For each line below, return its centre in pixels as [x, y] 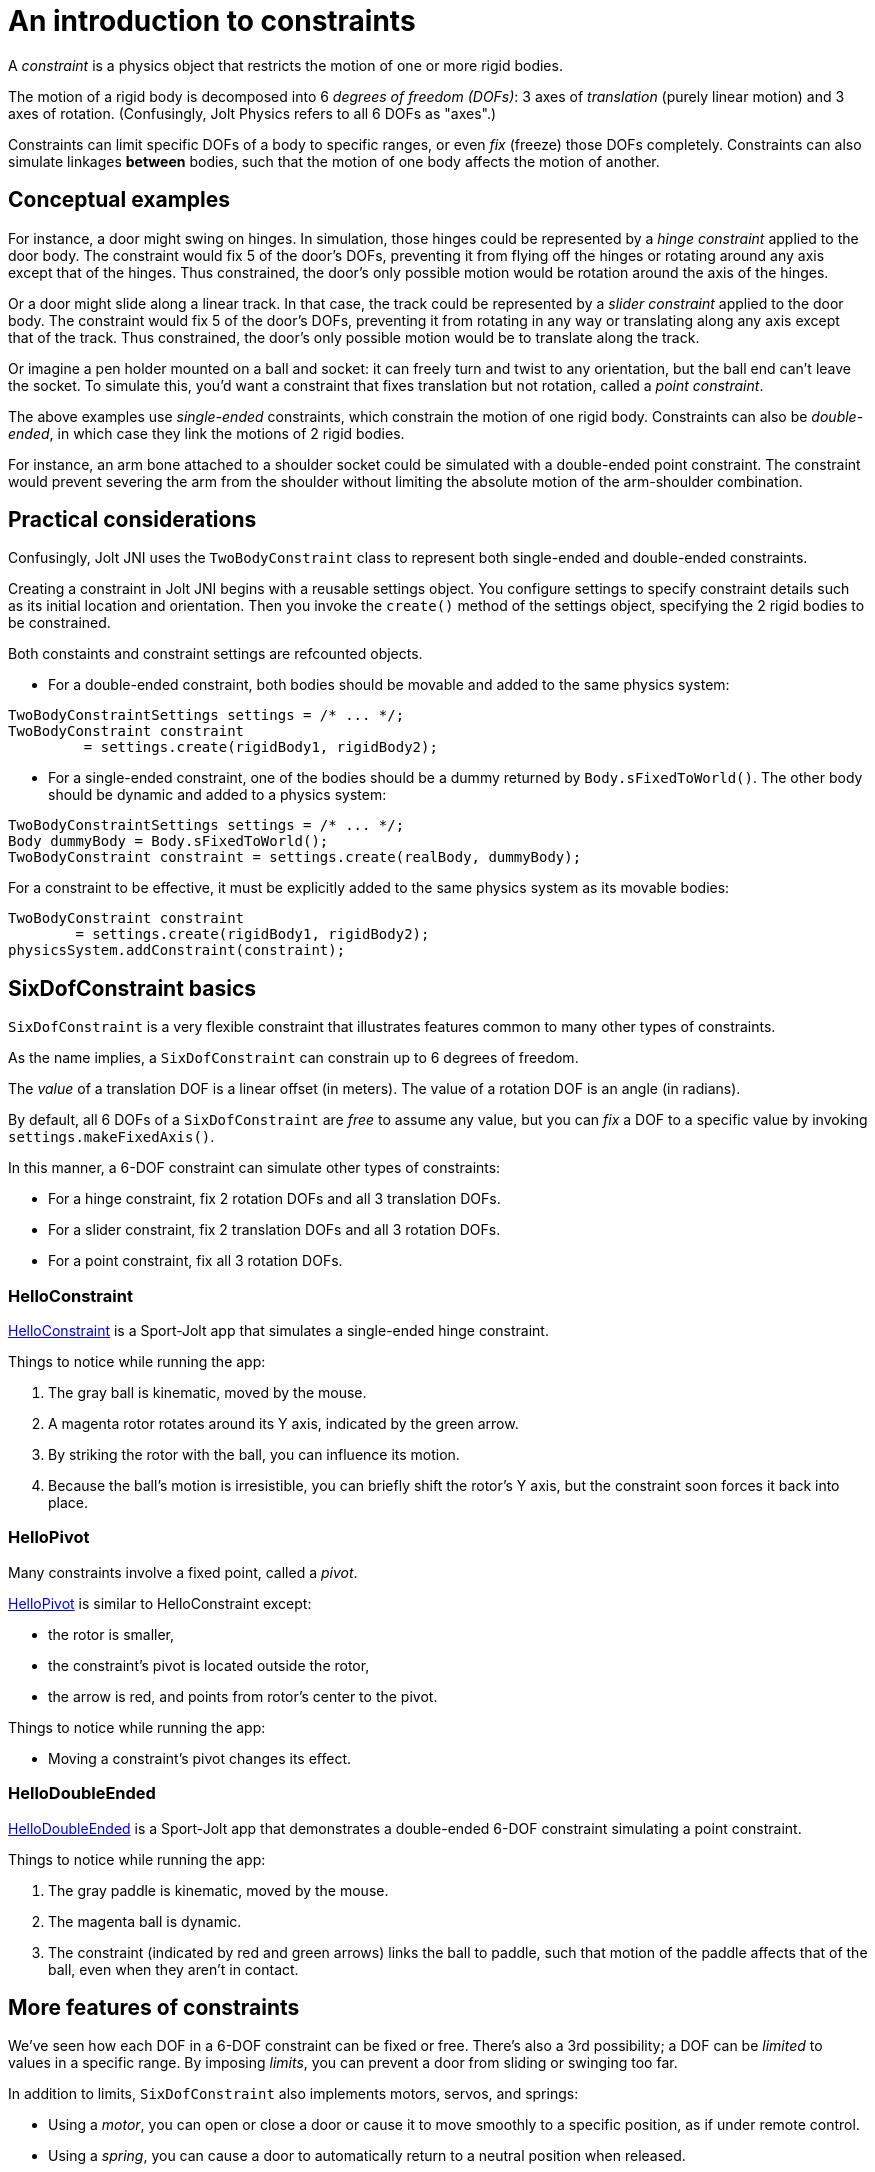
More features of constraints [154, 2007]
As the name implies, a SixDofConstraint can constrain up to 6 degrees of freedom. [293, 1058]
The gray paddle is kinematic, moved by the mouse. [218, 1890]
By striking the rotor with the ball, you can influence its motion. [254, 1455]
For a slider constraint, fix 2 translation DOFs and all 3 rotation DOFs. [274, 1230]
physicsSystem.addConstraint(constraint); [177, 950]
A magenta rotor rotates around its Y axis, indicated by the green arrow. [283, 1424]
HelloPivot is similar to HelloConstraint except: [160, 1603]
